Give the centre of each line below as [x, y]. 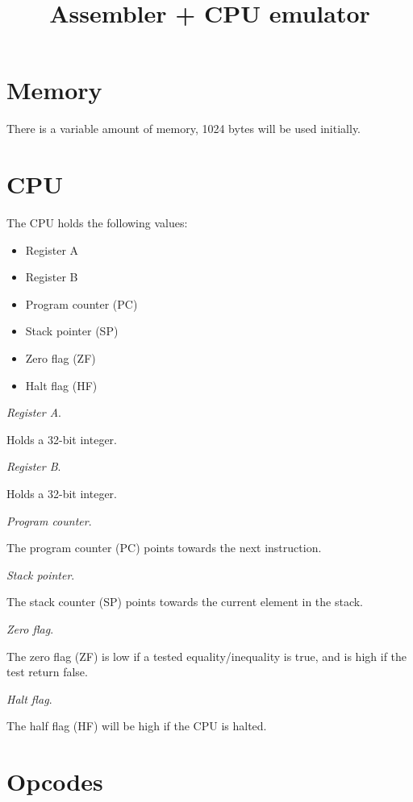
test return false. [47, 672]
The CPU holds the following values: [97, 223]
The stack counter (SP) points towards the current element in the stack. [185, 602]
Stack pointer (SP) [72, 331]
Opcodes [55, 781]
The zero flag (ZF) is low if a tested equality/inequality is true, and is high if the [207, 656]
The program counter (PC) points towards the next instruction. [164, 548]
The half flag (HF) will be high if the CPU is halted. [137, 726]
